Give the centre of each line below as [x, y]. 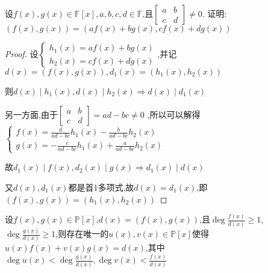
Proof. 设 [22, 54]
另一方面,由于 [31, 114]
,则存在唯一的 [82, 234]
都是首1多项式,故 [101, 187]
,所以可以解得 [174, 114]
